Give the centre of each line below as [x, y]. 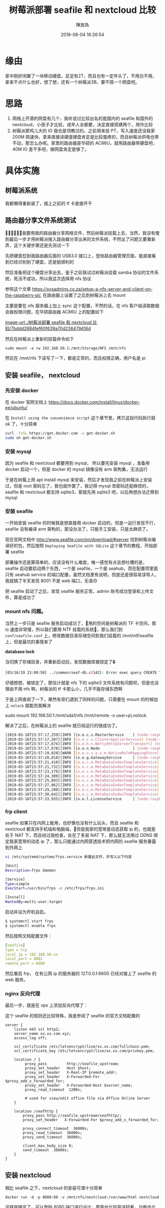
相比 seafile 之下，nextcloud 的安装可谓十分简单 [54, 1188]
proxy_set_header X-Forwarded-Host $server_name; [79, 1086]
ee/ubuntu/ [16, 408]
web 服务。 [16, 980]
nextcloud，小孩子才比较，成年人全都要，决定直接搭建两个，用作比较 [82, 124]
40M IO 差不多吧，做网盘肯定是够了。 [51, 149]
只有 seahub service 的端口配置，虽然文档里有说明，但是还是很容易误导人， [82, 575]
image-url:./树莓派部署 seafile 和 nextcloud [48, 322]
